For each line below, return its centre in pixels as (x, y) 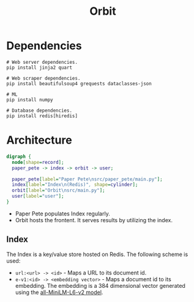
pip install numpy (30, 99)
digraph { (19, 157)
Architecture (39, 140)
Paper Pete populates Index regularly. (62, 214)
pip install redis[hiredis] (42, 116)
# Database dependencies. (39, 110)
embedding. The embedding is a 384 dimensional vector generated (100, 285)
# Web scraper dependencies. (43, 78)
